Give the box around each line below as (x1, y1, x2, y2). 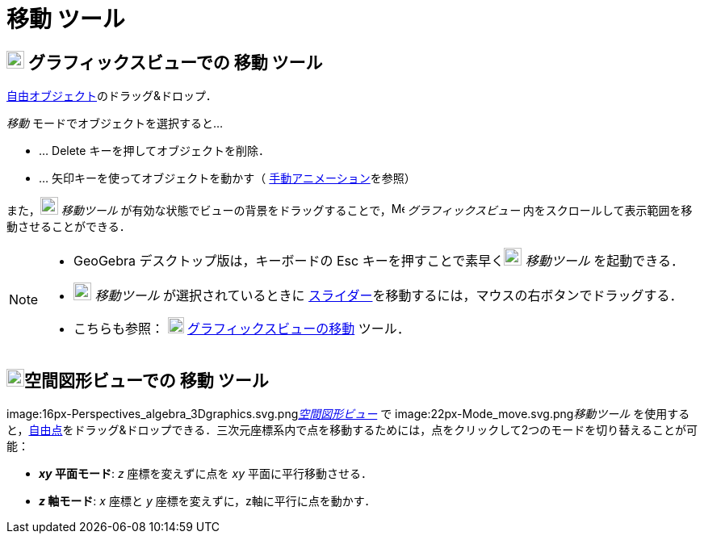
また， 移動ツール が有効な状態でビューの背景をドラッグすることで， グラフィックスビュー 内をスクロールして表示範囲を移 (6, 203, 693, 218)
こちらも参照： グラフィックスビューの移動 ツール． (73, 320, 410, 337)
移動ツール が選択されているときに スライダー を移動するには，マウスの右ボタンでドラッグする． (94, 287, 683, 304)
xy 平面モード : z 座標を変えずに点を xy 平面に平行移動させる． (39, 467, 372, 481)
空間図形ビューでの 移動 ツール (24, 370, 269, 391)
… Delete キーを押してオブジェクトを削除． (39, 144, 270, 158)
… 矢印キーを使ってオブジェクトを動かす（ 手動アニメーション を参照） (39, 171, 416, 186)
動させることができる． (6, 220, 131, 234)
